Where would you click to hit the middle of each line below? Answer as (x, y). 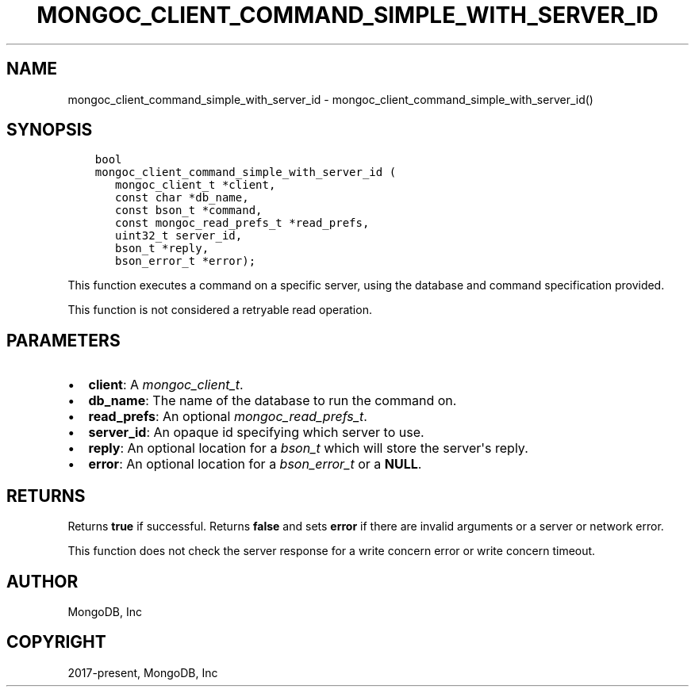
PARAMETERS (63, 340)
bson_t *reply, (162, 249)
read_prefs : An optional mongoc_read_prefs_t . (228, 417)
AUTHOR (42, 581)
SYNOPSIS (50, 130)
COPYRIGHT (56, 642)
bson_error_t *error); (186, 261)
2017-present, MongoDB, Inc (143, 672)
